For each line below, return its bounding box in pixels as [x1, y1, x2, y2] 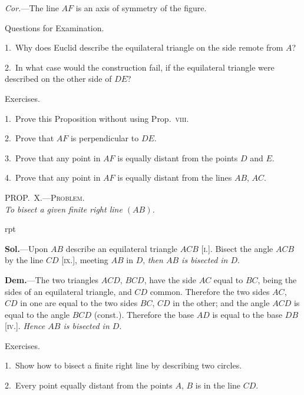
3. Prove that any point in [5, 151, 101, 164]
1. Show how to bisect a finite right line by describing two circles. [5, 359, 242, 371]
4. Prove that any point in [5, 171, 101, 184]
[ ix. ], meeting [61, 254, 108, 266]
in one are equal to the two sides [20, 297, 138, 309]
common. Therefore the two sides [150, 285, 270, 297]
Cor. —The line [5, 2, 59, 14]
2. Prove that [5, 132, 54, 144]
